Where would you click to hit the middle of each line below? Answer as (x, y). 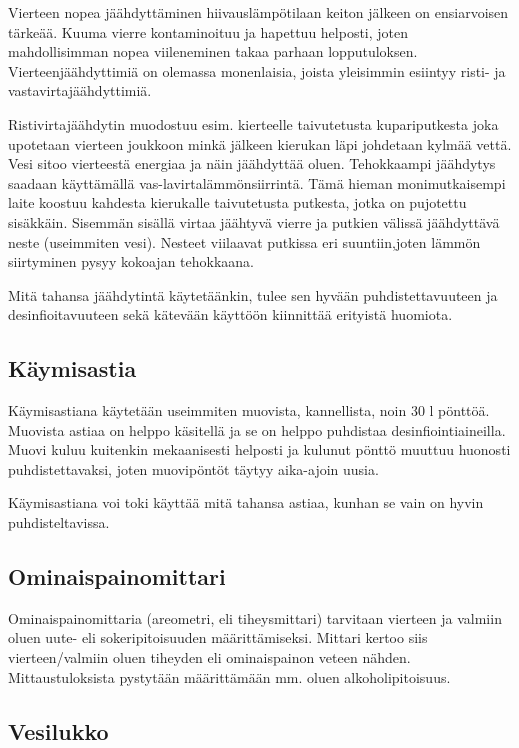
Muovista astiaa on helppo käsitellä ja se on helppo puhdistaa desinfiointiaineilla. (257, 429)
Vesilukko (58, 730)
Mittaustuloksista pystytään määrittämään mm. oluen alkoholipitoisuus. (229, 676)
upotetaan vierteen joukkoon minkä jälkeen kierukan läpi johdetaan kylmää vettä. (260, 143)
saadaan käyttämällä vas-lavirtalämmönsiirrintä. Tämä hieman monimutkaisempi (257, 182)
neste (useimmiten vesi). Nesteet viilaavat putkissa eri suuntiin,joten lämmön (244, 241)
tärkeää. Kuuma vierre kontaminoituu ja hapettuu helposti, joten (208, 31)
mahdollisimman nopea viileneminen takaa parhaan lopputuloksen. (213, 51)
